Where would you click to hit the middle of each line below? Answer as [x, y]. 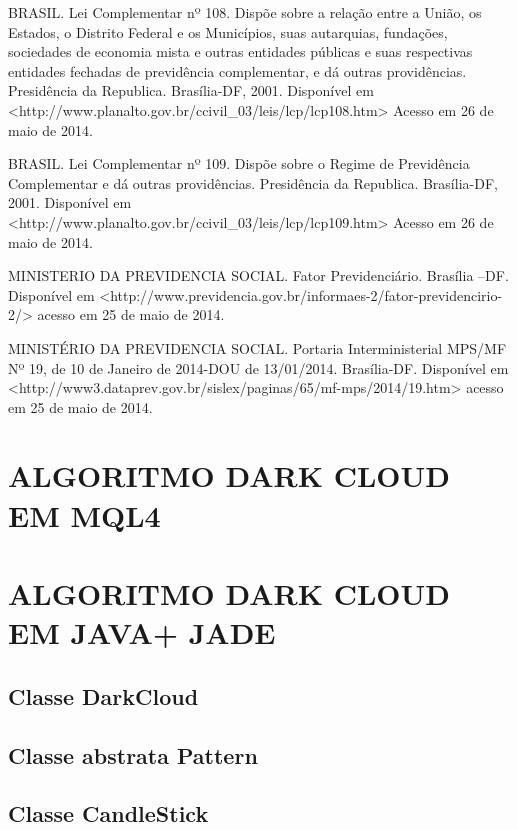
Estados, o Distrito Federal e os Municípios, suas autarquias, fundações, [228, 31]
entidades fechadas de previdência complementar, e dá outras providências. [237, 70]
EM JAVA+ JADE [142, 632]
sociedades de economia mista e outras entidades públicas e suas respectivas [240, 51]
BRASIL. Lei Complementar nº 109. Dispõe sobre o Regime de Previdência [239, 163]
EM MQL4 [84, 514]
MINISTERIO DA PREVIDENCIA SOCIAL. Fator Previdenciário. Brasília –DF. [258, 275]
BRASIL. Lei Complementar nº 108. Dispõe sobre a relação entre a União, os [245, 12]
